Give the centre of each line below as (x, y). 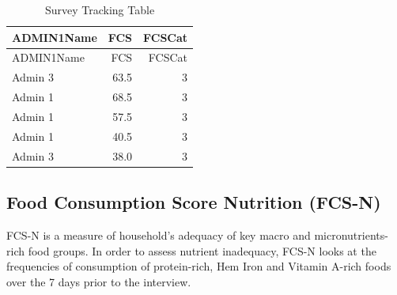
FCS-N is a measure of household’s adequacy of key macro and (159, 234)
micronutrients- (351, 234)
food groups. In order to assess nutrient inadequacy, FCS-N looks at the (202, 250)
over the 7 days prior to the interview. (99, 281)
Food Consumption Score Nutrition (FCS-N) (194, 202)
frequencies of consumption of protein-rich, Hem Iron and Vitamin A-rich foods (199, 266)
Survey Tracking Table (100, 9)
